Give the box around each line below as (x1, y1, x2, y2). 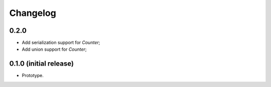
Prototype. (22, 73, 44, 79)
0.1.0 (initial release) (9, 60, 74, 68)
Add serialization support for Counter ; (22, 40, 100, 46)
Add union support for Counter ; (22, 46, 87, 52)
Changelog (9, 7, 56, 18)
